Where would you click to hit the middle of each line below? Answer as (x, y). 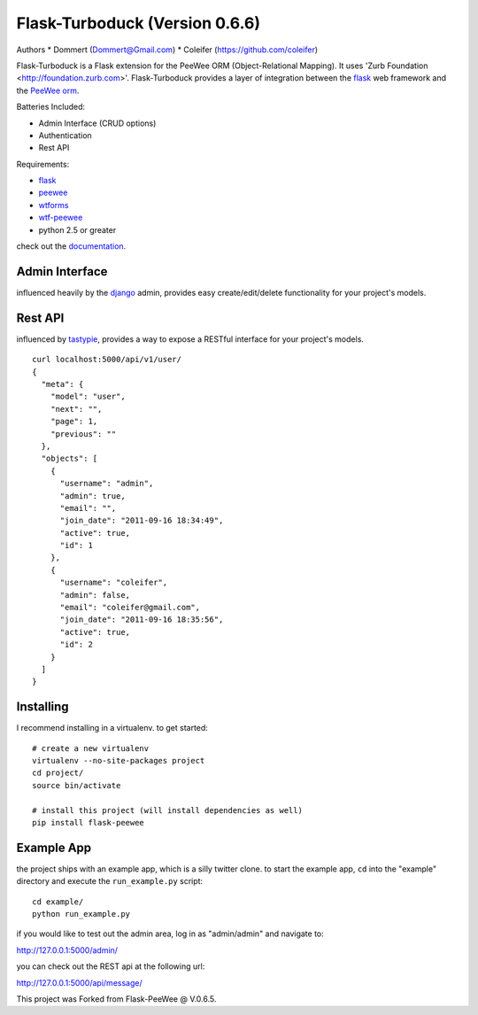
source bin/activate (77, 785)
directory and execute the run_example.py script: (110, 881)
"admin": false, (95, 595)
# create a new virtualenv (91, 748)
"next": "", (76, 409)
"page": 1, (74, 422)
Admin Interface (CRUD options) (97, 123)
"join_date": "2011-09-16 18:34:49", (142, 521)
